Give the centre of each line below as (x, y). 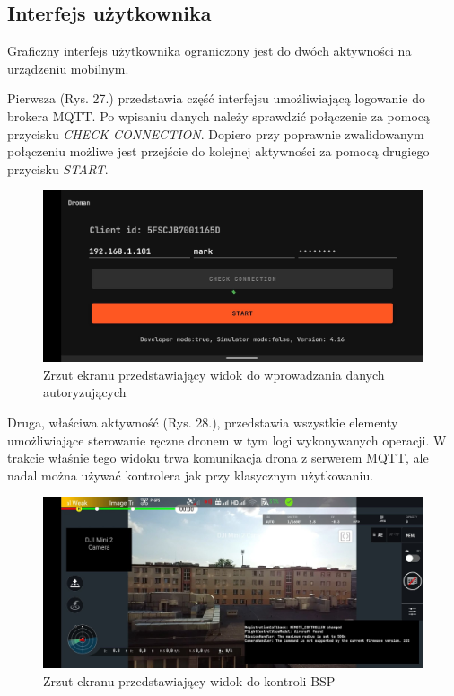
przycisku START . (58, 168)
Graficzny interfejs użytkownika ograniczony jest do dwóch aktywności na (210, 51)
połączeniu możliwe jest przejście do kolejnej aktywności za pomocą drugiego (218, 151)
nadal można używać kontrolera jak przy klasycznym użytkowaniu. (191, 475)
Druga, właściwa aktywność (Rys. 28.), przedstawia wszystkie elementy (203, 423)
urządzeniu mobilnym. (68, 68)
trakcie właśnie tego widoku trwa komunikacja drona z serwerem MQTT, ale (218, 458)
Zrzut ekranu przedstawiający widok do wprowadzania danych (214, 374)
